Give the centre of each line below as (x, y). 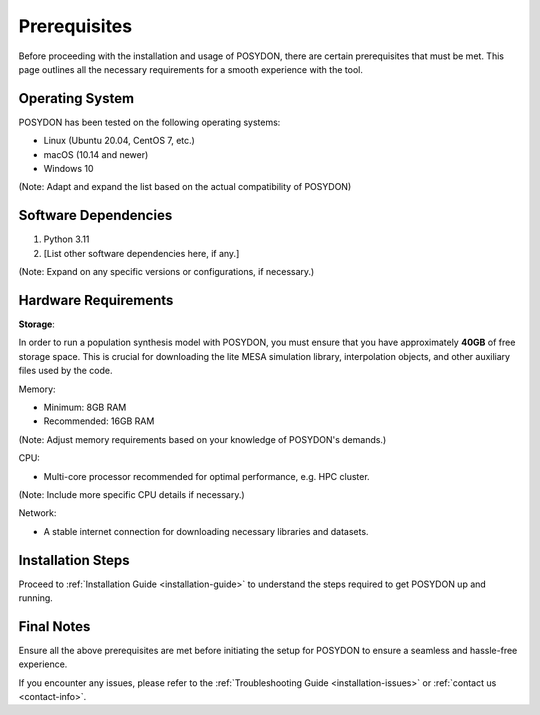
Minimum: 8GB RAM (85, 407)
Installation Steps (74, 560)
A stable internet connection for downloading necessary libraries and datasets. (206, 531)
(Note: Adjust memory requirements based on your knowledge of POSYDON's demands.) (202, 439)
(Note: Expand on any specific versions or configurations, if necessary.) (166, 272)
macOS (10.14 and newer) (96, 154)
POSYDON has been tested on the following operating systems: (149, 122)
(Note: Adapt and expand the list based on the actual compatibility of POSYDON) (185, 187)
